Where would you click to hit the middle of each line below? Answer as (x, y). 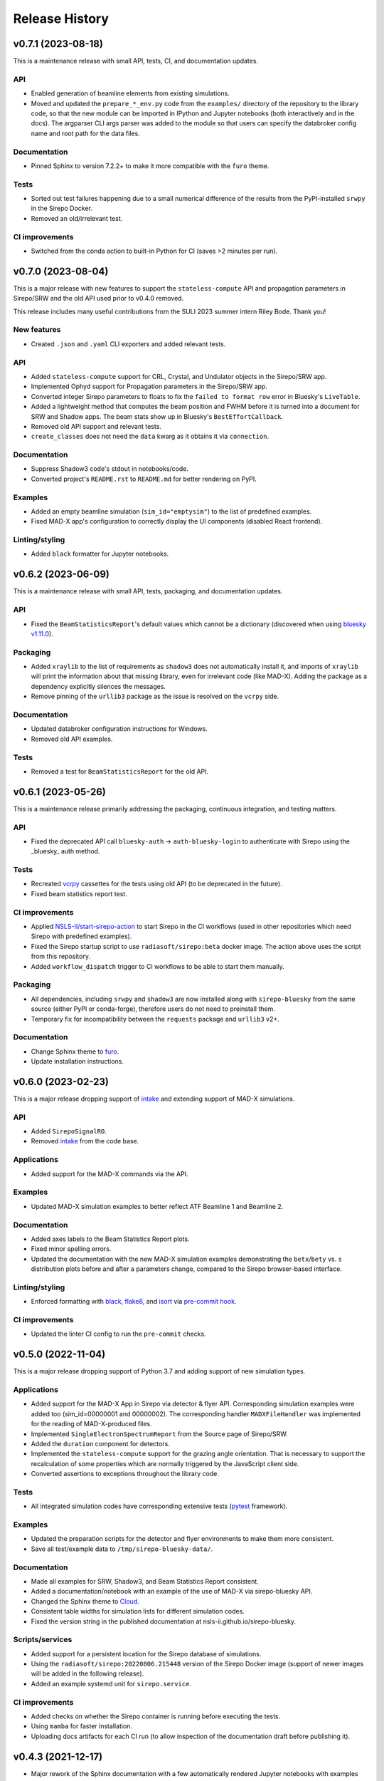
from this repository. (60, 956)
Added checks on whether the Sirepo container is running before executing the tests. (156, 1716)
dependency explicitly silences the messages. (98, 686)
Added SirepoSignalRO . (69, 1131)
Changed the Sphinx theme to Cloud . (85, 1601)
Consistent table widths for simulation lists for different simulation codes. (138, 1611)
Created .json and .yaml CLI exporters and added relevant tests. (128, 344)
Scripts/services (43, 1640)
